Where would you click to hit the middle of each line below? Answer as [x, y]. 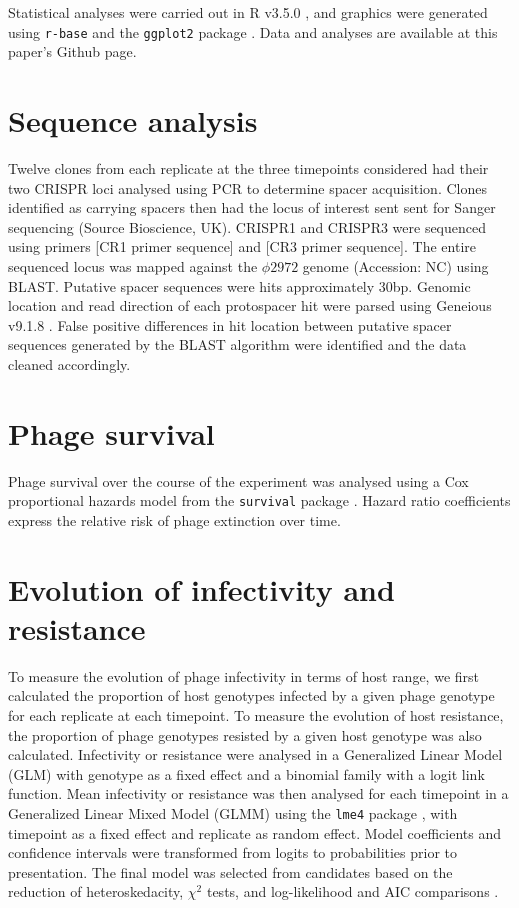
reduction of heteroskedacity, [96, 891]
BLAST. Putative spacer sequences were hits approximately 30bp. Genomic [239, 285]
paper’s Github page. [72, 51]
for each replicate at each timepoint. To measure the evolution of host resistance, [256, 714]
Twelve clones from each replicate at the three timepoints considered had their [248, 167]
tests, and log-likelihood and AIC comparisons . [352, 891]
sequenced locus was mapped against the [133, 265]
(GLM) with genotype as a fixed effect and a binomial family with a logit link [246, 773]
